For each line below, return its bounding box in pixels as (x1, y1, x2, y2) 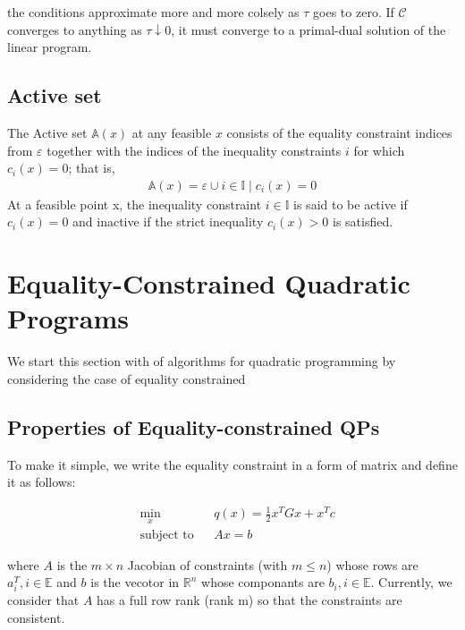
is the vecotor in (90, 573, 180, 592)
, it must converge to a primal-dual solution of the (171, 20, 446, 38)
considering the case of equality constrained (7, 369, 246, 387)
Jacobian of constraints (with (127, 555, 288, 574)
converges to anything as (7, 20, 142, 38)
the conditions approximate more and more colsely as (7, 3, 300, 21)
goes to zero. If (313, 3, 394, 21)
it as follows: (7, 472, 76, 491)
